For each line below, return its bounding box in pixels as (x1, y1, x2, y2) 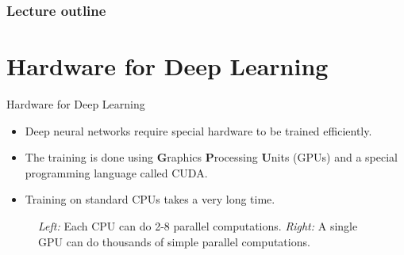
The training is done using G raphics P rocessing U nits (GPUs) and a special (25, 149, 398, 166)
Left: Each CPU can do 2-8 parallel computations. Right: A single (38, 217, 358, 234)
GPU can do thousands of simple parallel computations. (38, 233, 310, 249)
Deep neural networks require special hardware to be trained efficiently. (25, 122, 372, 139)
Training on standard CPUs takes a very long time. (25, 191, 275, 207)
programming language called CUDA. (25, 164, 208, 181)
